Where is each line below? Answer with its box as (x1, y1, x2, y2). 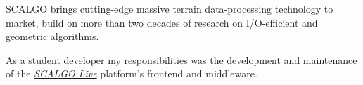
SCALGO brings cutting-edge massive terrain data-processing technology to (6, 1, 333, 15)
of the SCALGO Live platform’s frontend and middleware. (6, 66, 257, 81)
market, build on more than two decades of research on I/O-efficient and (6, 15, 318, 30)
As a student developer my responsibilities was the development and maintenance (6, 52, 357, 67)
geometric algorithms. (6, 29, 99, 44)
